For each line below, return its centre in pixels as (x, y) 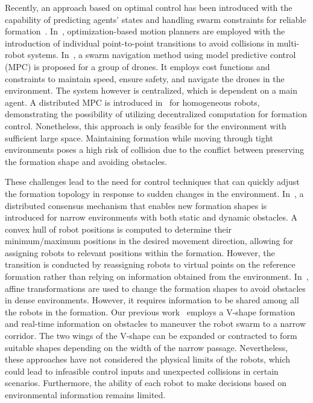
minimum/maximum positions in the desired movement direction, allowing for (149, 241)
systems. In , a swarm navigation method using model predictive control (162, 55)
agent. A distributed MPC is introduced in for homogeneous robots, (132, 102)
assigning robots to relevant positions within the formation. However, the (140, 252)
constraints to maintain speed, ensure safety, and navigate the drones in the (145, 78)
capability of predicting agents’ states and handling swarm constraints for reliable (156, 19)
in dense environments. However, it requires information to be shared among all (152, 300)
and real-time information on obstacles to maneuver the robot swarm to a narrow (156, 324)
